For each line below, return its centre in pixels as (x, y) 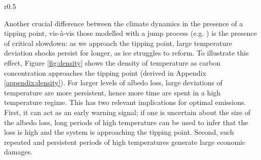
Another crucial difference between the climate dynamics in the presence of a (124, 23)
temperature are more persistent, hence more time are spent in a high (113, 92)
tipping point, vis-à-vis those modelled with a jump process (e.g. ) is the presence (130, 33)
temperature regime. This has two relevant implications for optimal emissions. (125, 102)
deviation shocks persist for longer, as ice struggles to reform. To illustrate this (126, 53)
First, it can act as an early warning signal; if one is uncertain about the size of (127, 112)
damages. (18, 152)
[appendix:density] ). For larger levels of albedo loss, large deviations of (113, 83)
